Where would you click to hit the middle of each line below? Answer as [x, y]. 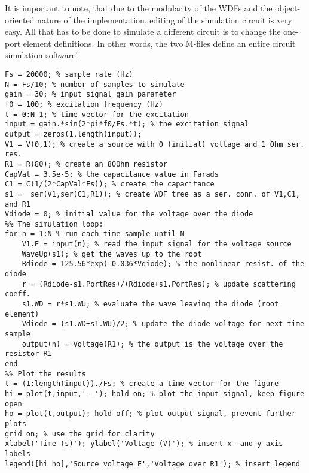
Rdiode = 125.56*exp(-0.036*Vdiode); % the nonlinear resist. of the [163, 264]
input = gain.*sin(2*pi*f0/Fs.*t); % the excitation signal [127, 124]
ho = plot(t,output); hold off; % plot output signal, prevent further [150, 414]
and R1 [18, 204]
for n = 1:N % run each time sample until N [95, 234]
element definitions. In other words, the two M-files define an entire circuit [159, 43]
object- [288, 8]
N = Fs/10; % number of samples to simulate [95, 84]
